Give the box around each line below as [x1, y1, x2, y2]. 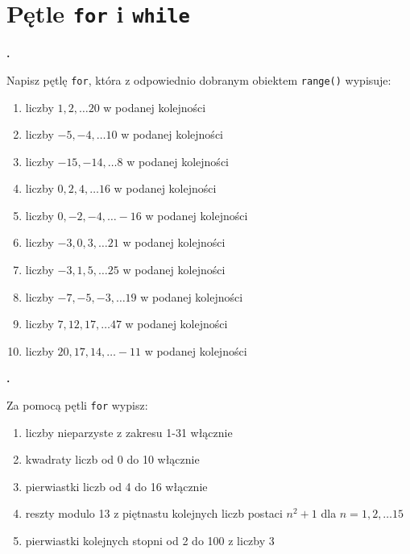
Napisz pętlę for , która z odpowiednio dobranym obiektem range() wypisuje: [6, 71, 391, 88]
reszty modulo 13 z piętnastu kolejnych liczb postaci [25, 505, 283, 522]
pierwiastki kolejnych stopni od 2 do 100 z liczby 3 [25, 532, 275, 549]
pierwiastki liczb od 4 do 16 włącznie [25, 477, 208, 494]
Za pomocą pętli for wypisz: [6, 397, 148, 414]
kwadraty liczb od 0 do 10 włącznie [25, 451, 200, 468]
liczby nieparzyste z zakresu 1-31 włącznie [25, 423, 233, 440]
